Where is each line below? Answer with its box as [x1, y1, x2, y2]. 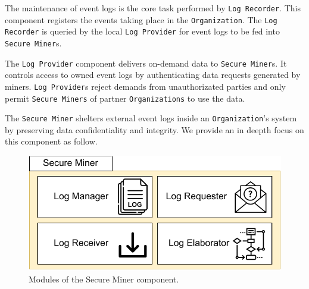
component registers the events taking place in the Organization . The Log [5, 13, 277, 26]
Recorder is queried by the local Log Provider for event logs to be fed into [5, 25, 280, 37]
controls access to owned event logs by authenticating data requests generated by [5, 68, 301, 81]
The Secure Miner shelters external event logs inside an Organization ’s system [5, 112, 297, 124]
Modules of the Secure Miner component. [29, 272, 179, 285]
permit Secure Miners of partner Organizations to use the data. [5, 92, 245, 104]
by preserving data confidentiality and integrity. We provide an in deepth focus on [5, 123, 304, 136]
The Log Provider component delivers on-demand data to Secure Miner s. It [5, 56, 287, 69]
